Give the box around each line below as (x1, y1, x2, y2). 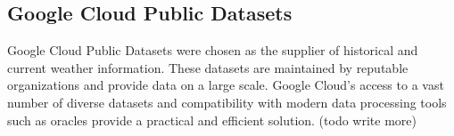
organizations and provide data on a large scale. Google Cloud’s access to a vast (7, 76, 444, 94)
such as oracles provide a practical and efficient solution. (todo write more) (7, 110, 417, 129)
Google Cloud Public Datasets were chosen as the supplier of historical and (7, 41, 418, 60)
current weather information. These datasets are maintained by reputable (7, 58, 409, 76)
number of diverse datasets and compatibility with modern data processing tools (7, 92, 447, 111)
